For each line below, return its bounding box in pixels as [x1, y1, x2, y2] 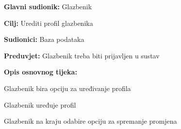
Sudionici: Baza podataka [4, 34, 84, 44]
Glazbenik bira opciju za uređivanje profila [4, 83, 131, 93]
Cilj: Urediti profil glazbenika [4, 18, 93, 28]
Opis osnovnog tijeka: [4, 67, 77, 77]
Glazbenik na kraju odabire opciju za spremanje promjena [4, 116, 177, 126]
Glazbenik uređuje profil [4, 99, 76, 110]
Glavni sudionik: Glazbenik [4, 1, 92, 11]
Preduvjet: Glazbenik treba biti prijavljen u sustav [4, 50, 160, 60]
